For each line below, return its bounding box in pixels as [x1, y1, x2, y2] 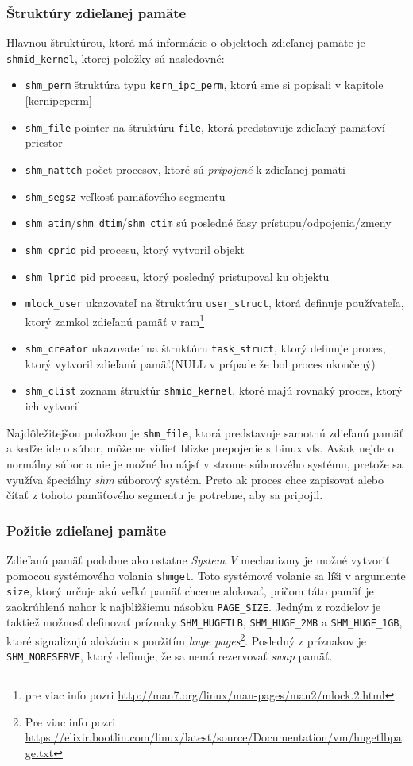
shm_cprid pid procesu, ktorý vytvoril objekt [25, 241, 245, 257]
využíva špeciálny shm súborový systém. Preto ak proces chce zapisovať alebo [6, 471, 384, 487]
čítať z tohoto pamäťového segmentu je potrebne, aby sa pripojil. [6, 487, 323, 503]
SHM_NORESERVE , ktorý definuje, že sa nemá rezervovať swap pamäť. [6, 648, 333, 664]
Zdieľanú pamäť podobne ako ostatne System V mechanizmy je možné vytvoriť [6, 551, 390, 568]
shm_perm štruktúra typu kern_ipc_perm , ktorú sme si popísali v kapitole [25, 76, 384, 93]
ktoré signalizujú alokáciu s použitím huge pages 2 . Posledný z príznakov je [6, 630, 367, 649]
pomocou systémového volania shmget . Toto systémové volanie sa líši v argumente [6, 567, 406, 583]
